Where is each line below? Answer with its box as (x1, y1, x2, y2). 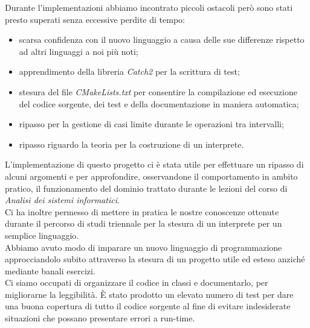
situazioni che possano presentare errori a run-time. (5, 312, 195, 324)
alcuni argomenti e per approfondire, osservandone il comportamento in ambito (5, 169, 298, 182)
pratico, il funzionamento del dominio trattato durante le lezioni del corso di (5, 181, 288, 194)
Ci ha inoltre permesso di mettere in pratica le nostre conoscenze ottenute (5, 205, 279, 218)
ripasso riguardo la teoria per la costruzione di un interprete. (19, 137, 244, 150)
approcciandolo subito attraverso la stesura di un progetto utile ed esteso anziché (5, 253, 305, 265)
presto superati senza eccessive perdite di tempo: (5, 13, 185, 25)
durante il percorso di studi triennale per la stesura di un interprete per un (5, 217, 282, 230)
